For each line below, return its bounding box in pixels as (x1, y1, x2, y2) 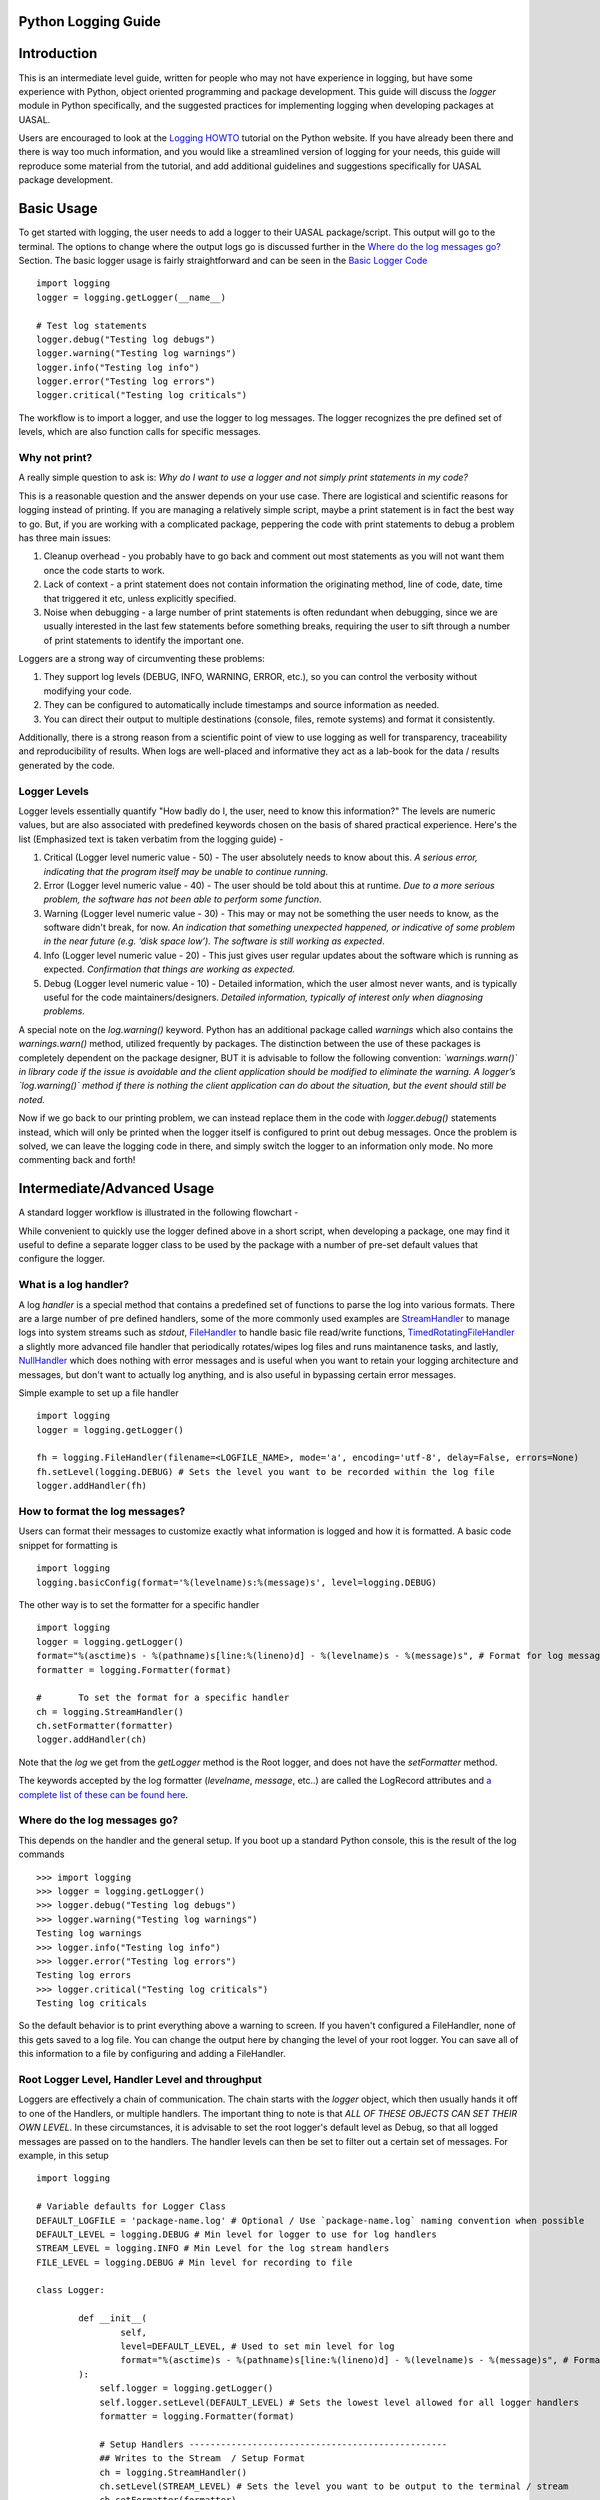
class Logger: (36, 2285, 105, 2296)
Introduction (18, 45, 98, 62)
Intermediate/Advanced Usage (18, 1180, 215, 1197)
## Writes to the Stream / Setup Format (99, 2453, 305, 2464)
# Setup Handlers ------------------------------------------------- (99, 2438, 448, 2450)
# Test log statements (36, 320, 148, 331)
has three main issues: (18, 531, 112, 544)
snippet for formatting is (18, 1539, 119, 1551)
